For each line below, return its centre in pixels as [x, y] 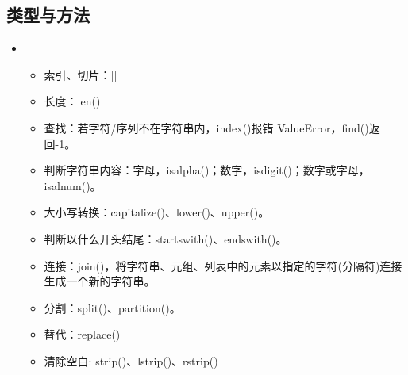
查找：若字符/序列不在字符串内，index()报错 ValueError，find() [206, 127]
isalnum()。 [73, 185]
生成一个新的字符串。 [100, 281]
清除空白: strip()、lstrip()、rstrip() [131, 360]
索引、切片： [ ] [81, 74]
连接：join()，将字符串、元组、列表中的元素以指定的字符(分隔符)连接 [223, 265]
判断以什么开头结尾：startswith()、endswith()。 [166, 238]
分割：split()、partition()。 [112, 307]
